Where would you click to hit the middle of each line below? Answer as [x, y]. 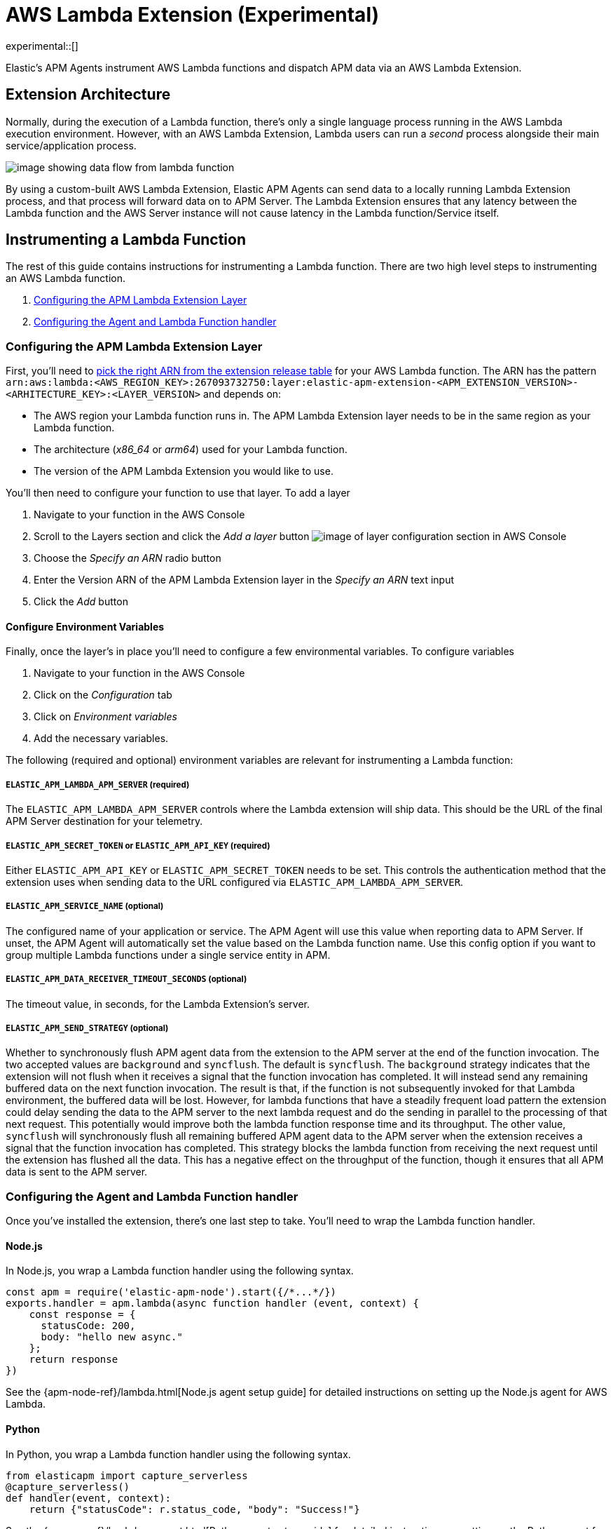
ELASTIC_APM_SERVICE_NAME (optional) [85, 907]
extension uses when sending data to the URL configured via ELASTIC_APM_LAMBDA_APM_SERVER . [235, 882]
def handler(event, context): [89, 1498]
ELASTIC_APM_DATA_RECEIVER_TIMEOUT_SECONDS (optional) [126, 979]
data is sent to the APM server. [77, 1172]
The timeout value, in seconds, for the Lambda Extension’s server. [158, 1004]
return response [74, 1360]
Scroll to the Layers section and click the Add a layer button [172, 537]
